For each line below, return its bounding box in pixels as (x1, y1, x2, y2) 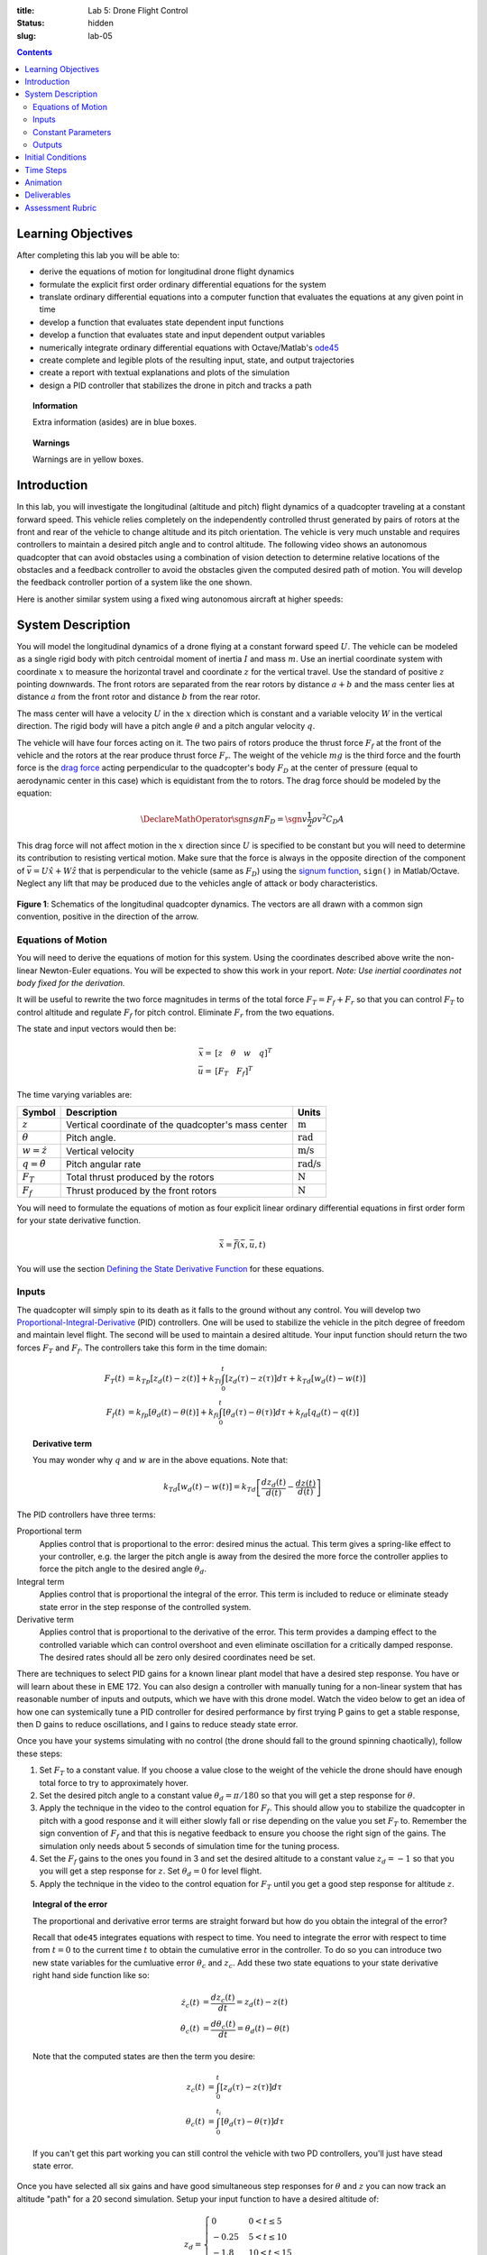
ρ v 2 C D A (311, 813, 345, 826)
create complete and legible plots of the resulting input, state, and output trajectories (39, 354, 355, 365)
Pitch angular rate (66, 1157, 142, 1170)
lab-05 (87, 30, 113, 41)
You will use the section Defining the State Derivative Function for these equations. (16, 1263, 325, 1274)
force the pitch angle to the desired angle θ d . (39, 1563, 207, 1577)
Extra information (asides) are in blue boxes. (32, 417, 198, 428)
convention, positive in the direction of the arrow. (16, 911, 199, 922)
